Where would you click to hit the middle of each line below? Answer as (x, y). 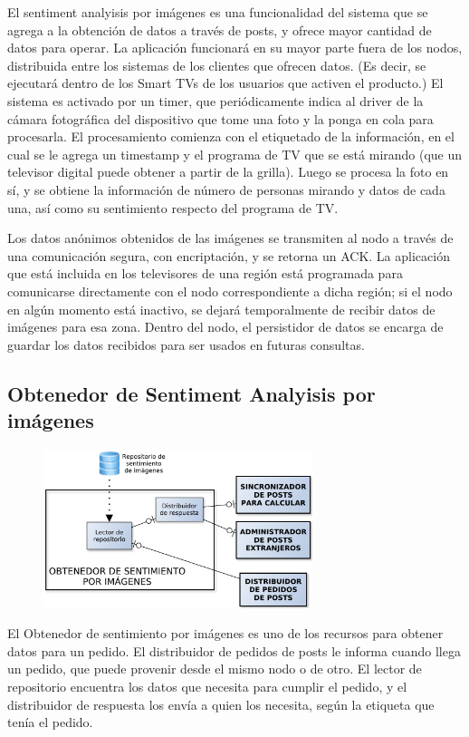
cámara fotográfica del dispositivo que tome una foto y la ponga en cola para (220, 118)
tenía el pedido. (50, 722)
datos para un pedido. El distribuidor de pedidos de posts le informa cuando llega (234, 650)
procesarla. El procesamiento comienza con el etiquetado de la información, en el (231, 136)
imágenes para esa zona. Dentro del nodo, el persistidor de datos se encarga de (225, 327)
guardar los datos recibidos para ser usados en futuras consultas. (186, 344)
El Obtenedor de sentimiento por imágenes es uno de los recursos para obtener (225, 633)
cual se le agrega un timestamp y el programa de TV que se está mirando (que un (235, 154)
